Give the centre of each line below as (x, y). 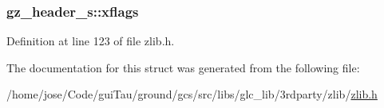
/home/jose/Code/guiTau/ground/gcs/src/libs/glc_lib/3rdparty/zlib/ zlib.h (192, 94)
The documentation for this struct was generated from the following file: (183, 67)
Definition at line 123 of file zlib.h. (91, 41)
